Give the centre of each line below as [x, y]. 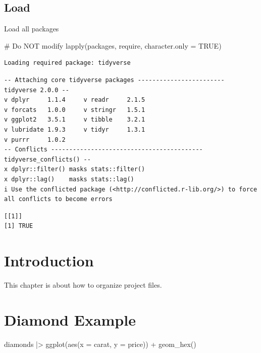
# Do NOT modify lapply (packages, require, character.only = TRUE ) [113, 45]
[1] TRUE [19, 226]
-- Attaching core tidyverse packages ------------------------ [114, 80]
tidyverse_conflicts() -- [47, 159]
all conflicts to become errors [58, 199]
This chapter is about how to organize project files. [83, 285]
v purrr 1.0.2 [35, 140]
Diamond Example [70, 319]
